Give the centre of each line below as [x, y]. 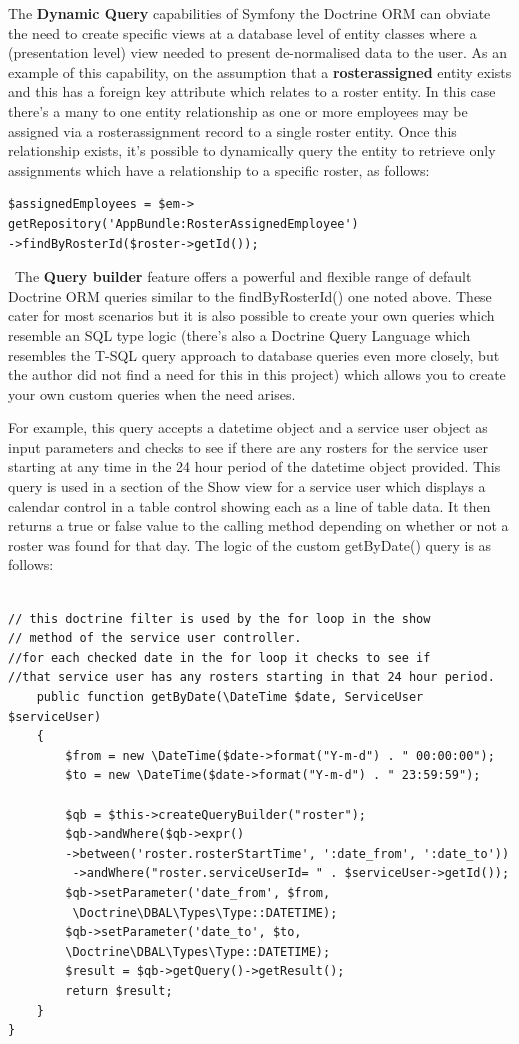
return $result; [119, 990]
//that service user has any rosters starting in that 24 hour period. [251, 677]
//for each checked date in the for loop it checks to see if [219, 657]
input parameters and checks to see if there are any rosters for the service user [248, 446]
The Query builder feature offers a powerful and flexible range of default [243, 276]
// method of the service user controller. [155, 638]
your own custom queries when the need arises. [152, 393]
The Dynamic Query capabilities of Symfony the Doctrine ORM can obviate [249, 13]
